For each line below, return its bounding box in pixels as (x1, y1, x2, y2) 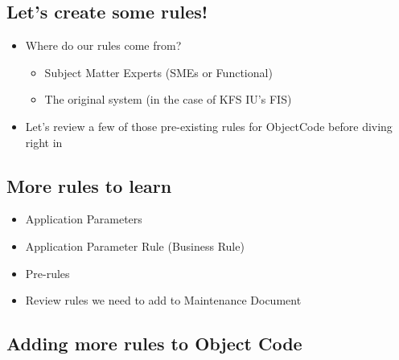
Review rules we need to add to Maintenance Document (25, 292, 302, 309)
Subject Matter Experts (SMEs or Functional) (44, 63, 273, 80)
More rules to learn (6, 173, 172, 198)
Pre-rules (25, 264, 70, 281)
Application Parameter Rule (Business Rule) (25, 237, 245, 254)
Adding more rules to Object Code (6, 331, 302, 356)
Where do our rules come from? (25, 37, 182, 54)
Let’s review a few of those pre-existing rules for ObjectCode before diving (25, 117, 393, 134)
